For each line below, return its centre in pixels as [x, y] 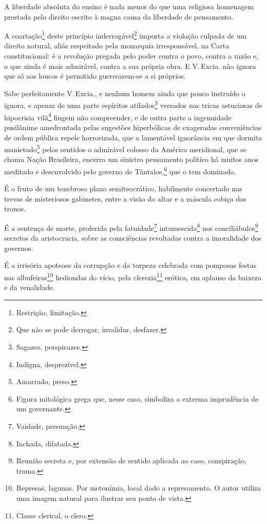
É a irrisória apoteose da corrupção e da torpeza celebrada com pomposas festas [130, 265]
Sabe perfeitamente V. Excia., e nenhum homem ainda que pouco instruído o [125, 93]
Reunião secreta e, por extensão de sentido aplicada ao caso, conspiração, [131, 460]
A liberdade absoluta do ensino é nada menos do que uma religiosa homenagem [129, 6]
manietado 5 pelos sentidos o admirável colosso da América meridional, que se [125, 148]
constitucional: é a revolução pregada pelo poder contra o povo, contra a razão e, [131, 56]
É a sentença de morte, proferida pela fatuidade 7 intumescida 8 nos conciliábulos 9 [131, 227]
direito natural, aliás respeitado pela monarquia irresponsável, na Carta [117, 46]
